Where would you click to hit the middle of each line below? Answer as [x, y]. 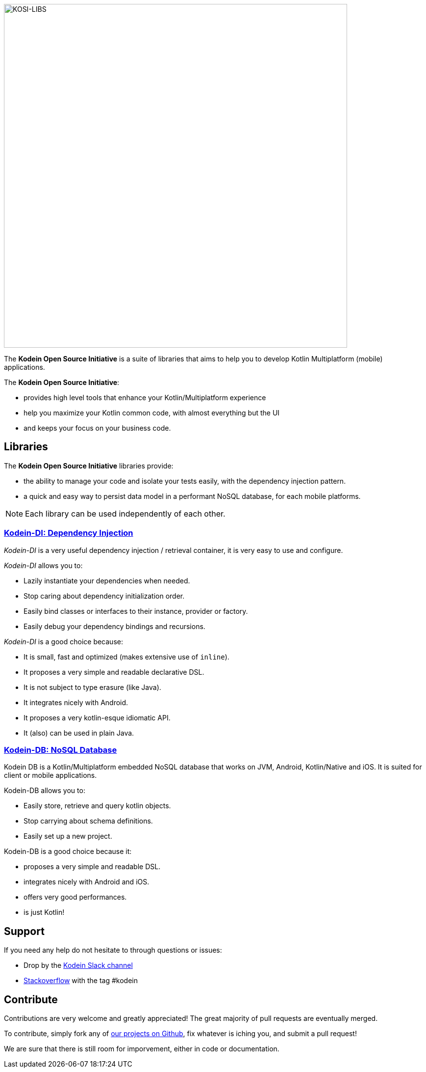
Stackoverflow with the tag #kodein [81, 981]
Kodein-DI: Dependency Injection [69, 533]
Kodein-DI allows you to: [43, 565]
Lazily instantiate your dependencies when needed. [107, 580]
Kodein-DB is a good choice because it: [68, 852]
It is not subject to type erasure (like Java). [92, 687]
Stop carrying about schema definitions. [88, 821]
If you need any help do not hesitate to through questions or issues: [113, 950]
